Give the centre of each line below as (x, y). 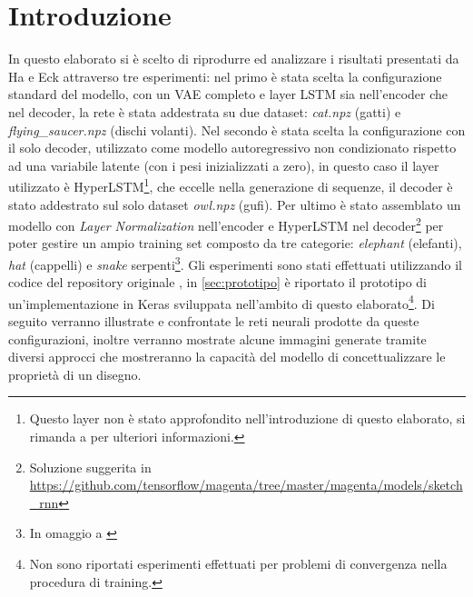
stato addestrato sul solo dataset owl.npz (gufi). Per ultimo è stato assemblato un (235, 204)
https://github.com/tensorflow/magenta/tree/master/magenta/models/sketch (246, 485)
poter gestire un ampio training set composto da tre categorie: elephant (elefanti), (235, 243)
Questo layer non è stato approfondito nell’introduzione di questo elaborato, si (247, 418)
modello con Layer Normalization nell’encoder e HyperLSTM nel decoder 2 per (226, 224)
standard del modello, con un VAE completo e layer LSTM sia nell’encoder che (228, 94)
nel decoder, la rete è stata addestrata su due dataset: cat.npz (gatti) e (205, 111)
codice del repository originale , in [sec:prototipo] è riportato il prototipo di (217, 282)
